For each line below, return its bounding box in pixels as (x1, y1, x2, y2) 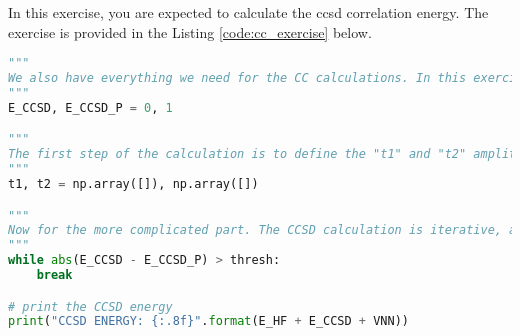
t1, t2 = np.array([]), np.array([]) (8, 176, 259, 191)
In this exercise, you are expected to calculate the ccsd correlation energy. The (8, 2, 489, 22)
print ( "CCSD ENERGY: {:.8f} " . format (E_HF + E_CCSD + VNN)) (8, 314, 409, 329)
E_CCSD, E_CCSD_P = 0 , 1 (8, 100, 173, 115)
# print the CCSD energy (8, 299, 173, 314)
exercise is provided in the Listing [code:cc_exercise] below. (8, 21, 372, 42)
